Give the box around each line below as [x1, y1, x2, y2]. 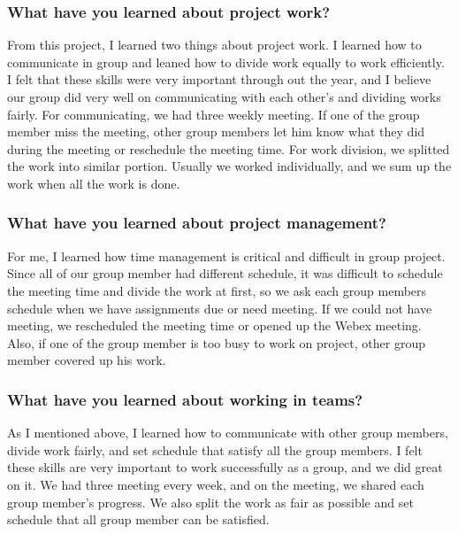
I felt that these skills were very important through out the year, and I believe [7, 70, 431, 89]
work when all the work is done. [7, 174, 180, 192]
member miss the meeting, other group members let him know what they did [7, 122, 425, 141]
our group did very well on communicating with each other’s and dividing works [7, 88, 441, 105]
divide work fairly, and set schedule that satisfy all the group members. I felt [7, 440, 423, 459]
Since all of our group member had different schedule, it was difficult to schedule [7, 264, 443, 282]
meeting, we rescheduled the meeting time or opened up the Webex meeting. [7, 316, 422, 335]
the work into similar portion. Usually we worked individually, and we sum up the [7, 157, 452, 175]
